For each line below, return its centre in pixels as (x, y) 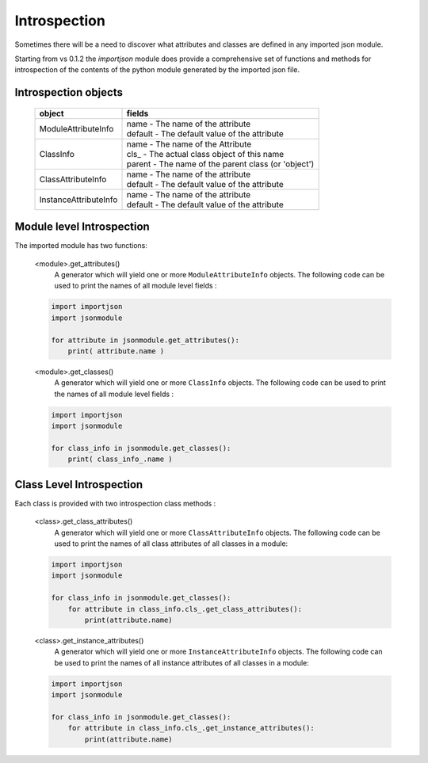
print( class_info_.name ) (120, 459)
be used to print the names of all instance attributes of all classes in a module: (182, 662)
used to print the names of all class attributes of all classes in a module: (171, 544)
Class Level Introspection (79, 485)
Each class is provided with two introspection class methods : (115, 503)
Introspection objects (69, 92)
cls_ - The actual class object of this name (205, 154)
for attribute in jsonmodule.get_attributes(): (145, 340)
